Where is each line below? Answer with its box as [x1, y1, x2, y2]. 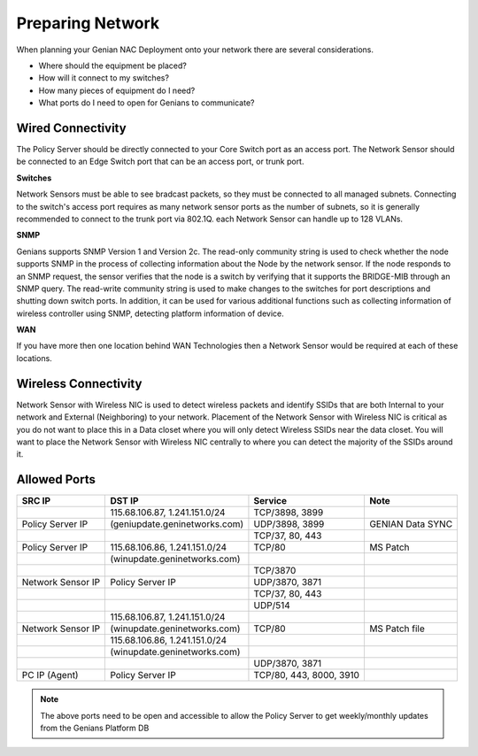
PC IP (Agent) [21, 669, 79, 682]
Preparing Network [16, 13, 160, 33]
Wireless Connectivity [16, 376, 143, 391]
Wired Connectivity [16, 120, 127, 135]
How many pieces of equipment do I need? [38, 85, 196, 96]
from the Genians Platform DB [40, 722, 150, 734]
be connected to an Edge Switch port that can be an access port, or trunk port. [16, 156, 305, 167]
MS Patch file [368, 622, 425, 635]
